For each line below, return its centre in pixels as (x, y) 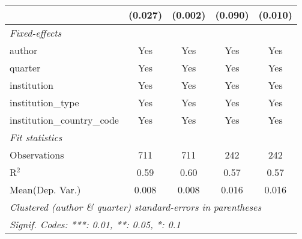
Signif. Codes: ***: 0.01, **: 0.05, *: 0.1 (95, 224)
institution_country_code (64, 120)
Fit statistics (36, 137)
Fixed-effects (36, 33)
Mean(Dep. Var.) (45, 189)
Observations (37, 155)
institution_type (44, 102)
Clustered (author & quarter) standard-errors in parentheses (135, 207)
